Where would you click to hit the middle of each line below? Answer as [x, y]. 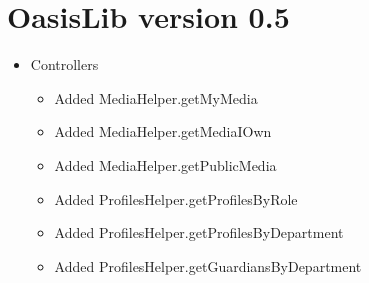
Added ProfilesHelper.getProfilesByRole [176, 198]
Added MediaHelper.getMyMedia [156, 97]
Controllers [64, 64]
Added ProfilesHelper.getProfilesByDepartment [199, 232]
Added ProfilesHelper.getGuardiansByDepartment [208, 265]
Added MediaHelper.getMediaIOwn [163, 131]
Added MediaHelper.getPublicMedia [165, 164]
